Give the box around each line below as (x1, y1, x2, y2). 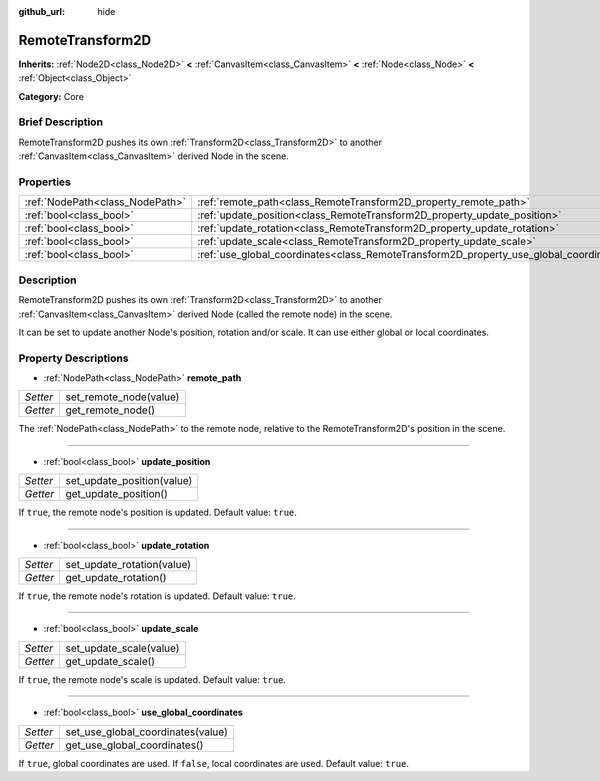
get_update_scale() (65, 654, 155, 668)
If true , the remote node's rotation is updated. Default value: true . (18, 590, 297, 602)
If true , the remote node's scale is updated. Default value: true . (18, 673, 287, 685)
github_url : (18, 6, 65, 17)
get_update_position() (65, 487, 169, 501)
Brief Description (18, 115, 104, 129)
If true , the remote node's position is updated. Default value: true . (18, 506, 297, 519)
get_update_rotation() (65, 570, 167, 584)
